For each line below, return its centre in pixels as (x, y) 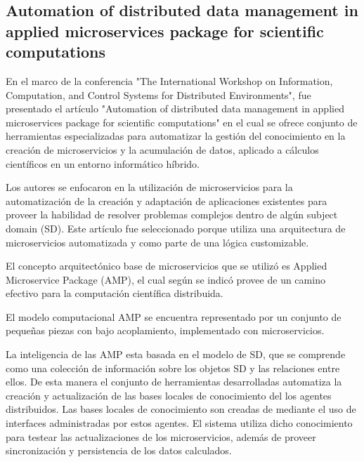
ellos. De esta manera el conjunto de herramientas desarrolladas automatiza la (174, 382)
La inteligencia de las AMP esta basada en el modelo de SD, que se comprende (176, 354)
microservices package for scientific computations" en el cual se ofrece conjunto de (182, 122)
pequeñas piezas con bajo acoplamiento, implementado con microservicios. (165, 330)
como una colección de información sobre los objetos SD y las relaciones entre (173, 368)
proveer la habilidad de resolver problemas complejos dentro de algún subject (172, 214)
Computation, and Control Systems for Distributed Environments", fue (158, 94)
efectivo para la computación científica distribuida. (115, 293)
